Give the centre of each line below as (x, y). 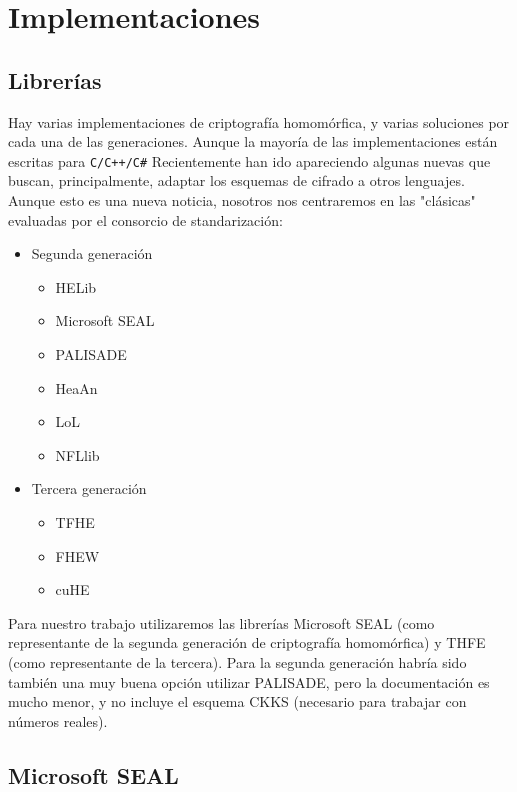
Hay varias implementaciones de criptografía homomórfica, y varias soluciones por (259, 121)
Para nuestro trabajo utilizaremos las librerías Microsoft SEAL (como (221, 622)
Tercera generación (89, 488)
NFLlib (77, 454)
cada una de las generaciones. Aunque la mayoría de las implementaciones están (253, 141)
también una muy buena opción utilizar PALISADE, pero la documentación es (249, 681)
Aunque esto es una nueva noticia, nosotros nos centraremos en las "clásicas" (242, 200)
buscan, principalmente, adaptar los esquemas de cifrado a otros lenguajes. (236, 180)
